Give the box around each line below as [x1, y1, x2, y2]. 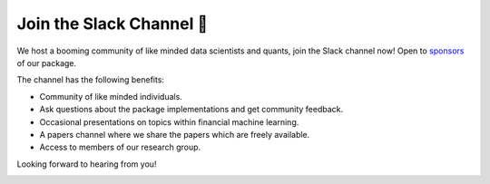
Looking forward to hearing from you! [16, 159, 157, 169]
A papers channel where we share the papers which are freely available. [39, 129, 310, 140]
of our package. [16, 57, 77, 68]
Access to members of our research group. [39, 141, 201, 153]
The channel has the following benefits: [16, 74, 165, 85]
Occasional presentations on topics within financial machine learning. [39, 116, 299, 127]
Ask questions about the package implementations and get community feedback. [39, 104, 344, 115]
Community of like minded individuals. [39, 91, 183, 102]
